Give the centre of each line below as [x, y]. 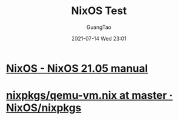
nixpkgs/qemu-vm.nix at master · [89, 96]
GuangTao [99, 27]
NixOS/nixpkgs [44, 108]
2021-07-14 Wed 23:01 [99, 38]
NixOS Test [99, 11]
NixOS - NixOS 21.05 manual [77, 68]
